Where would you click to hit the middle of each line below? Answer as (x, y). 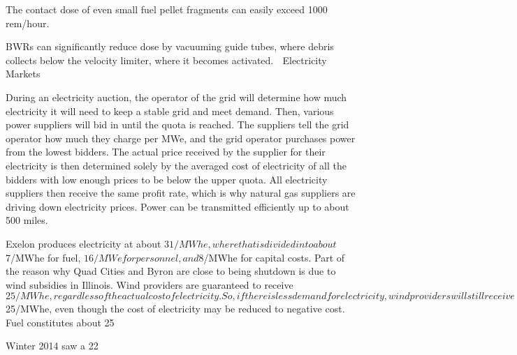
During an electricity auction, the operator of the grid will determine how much (176, 97)
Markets (23, 74)
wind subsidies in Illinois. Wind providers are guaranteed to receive (150, 284)
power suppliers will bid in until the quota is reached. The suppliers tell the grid (177, 124)
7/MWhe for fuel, (43, 257)
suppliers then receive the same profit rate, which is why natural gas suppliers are (181, 193)
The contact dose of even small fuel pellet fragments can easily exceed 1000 (167, 9)
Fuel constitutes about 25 (60, 322)
